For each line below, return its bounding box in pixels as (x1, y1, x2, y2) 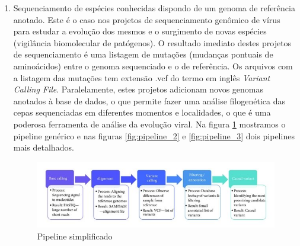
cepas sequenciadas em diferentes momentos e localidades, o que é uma (13, 106, 271, 119)
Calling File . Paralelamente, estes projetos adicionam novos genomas (13, 83, 263, 95)
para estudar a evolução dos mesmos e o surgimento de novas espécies (13, 25, 267, 37)
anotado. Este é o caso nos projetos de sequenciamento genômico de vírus (13, 13, 280, 25)
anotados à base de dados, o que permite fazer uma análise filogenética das (13, 94, 285, 107)
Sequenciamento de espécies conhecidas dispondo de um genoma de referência (13, 2, 295, 14)
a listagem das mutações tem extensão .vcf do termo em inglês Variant (13, 71, 270, 84)
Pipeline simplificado (37, 229, 113, 242)
